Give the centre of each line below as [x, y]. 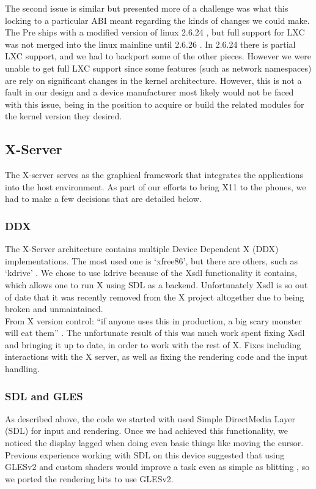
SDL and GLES [44, 396]
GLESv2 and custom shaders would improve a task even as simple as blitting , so [157, 467]
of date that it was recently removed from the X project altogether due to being [155, 297]
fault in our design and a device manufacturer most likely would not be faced [149, 92]
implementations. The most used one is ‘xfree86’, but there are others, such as [151, 260]
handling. [22, 369]
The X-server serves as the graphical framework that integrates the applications [154, 175]
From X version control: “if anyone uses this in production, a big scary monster [153, 320]
